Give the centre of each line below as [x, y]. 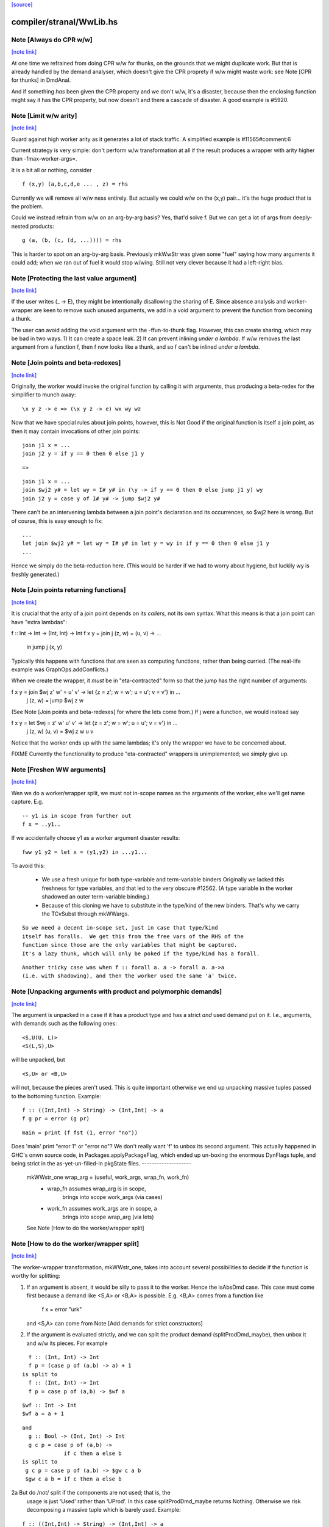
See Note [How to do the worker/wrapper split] [85, 1228]
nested [20, 226]
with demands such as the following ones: [64, 1024]
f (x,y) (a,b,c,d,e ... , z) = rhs [75, 184]
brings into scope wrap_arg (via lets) [108, 1217]
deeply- [302, 217]
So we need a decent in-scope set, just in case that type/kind [120, 928]
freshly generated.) [35, 574]
